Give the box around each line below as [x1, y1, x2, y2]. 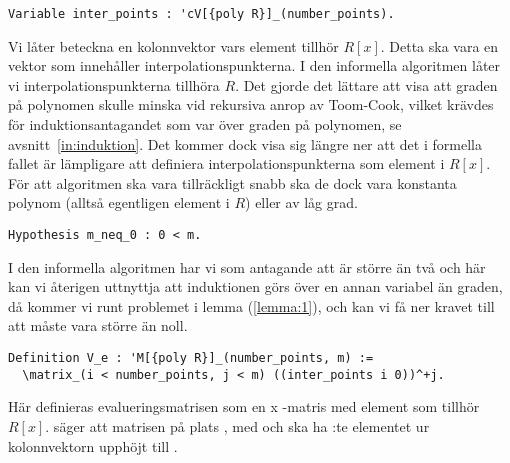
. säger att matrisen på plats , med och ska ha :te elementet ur [45, 415, 430, 436]
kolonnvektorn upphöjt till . [8, 435, 178, 456]
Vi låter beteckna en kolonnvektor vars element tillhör [8, 35, 339, 56]
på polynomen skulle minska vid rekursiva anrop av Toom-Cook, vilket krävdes [8, 94, 494, 115]
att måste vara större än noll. [8, 315, 188, 336]
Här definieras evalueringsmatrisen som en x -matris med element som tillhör [8, 396, 480, 417]
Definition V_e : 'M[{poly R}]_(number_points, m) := [8, 351, 374, 366]
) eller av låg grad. [245, 192, 358, 213]
